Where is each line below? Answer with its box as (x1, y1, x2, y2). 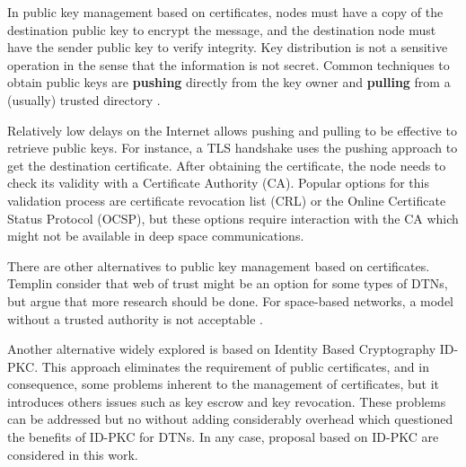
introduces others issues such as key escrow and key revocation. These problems (7, 392, 446, 410)
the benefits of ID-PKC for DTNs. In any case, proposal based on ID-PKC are (7, 427, 439, 446)
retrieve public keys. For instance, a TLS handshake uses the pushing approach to (7, 138, 458, 157)
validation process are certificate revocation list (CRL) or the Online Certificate (7, 190, 446, 209)
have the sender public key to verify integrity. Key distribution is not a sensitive (7, 38, 448, 57)
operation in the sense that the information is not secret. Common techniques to (7, 55, 450, 74)
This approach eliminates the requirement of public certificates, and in (41, 357, 429, 375)
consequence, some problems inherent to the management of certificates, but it (7, 374, 440, 393)
